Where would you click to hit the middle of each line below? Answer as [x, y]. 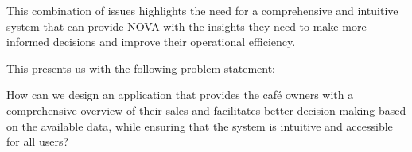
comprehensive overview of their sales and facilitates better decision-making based [206, 110]
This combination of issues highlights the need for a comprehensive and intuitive [202, 10]
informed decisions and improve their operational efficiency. [151, 42]
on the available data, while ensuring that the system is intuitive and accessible [200, 125]
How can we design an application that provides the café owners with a [180, 95]
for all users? [38, 141]
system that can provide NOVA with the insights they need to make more [187, 26]
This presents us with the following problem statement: [141, 68]
